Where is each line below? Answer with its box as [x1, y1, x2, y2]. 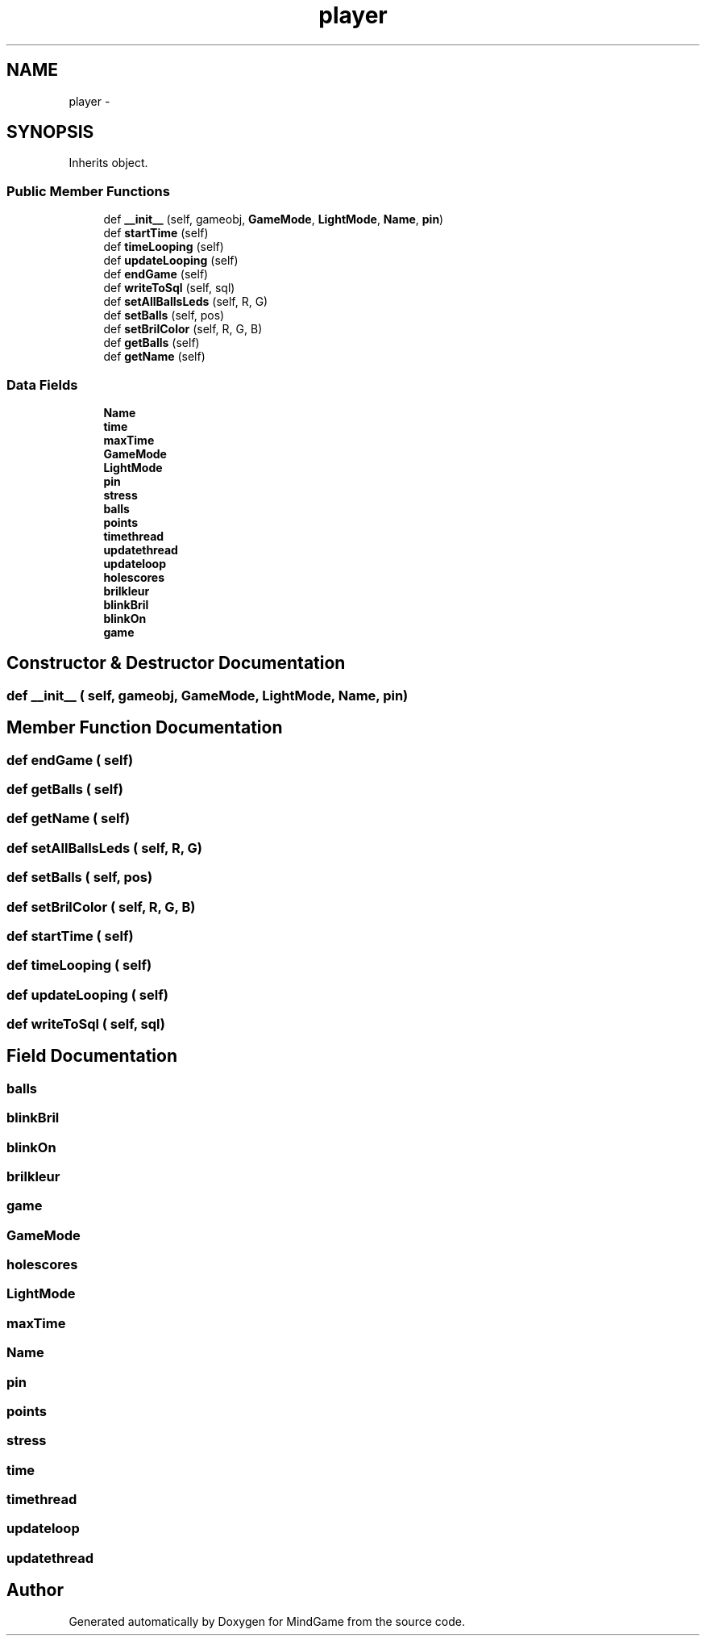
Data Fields [6, 376, 78, 393]
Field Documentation [6, 1046, 177, 1067]
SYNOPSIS [6, 122, 94, 143]
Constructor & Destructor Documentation [6, 653, 346, 674]
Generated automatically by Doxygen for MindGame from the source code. [69, 1614, 465, 1628]
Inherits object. [69, 156, 148, 170]
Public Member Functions [6, 182, 170, 199]
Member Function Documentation [6, 717, 283, 738]
